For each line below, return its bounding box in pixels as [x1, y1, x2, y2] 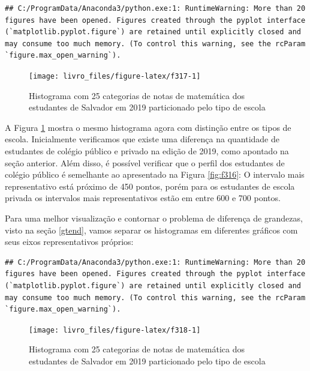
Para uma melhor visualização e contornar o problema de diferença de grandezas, [5, 211, 303, 224]
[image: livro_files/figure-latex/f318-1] [29, 325, 201, 334]
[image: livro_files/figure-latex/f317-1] [29, 71, 201, 80]
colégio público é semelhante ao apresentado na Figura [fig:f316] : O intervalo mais [5, 168, 305, 181]
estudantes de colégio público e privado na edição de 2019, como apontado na [5, 145, 289, 157]
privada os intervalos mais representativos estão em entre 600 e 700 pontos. [5, 192, 281, 204]
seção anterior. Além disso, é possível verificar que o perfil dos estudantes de [5, 156, 285, 169]
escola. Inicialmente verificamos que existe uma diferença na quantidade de [5, 133, 279, 145]
